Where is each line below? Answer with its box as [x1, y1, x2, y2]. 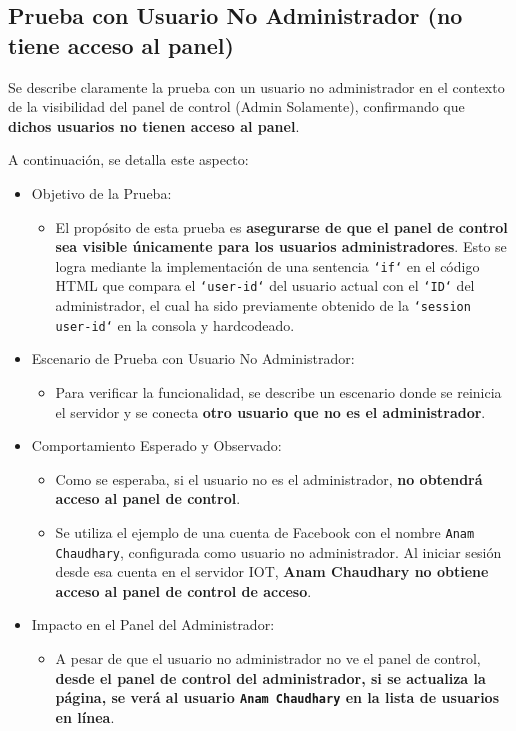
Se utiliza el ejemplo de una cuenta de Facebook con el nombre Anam [55, 521, 475, 542]
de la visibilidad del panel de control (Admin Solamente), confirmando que [8, 96, 465, 117]
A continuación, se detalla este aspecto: [8, 149, 249, 170]
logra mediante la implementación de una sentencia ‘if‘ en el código [55, 255, 480, 276]
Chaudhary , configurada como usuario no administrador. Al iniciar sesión [55, 541, 502, 562]
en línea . [55, 706, 115, 727]
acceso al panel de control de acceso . [55, 580, 312, 601]
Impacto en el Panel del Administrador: [31, 614, 275, 635]
